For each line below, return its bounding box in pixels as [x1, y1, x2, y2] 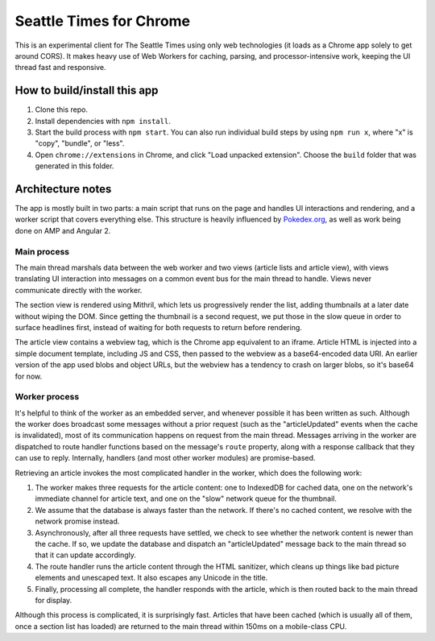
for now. [14, 371, 43, 381]
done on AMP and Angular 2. [14, 225, 111, 235]
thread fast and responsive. [14, 63, 106, 72]
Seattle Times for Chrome [14, 12, 191, 30]
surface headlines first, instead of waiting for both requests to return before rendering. [14, 322, 302, 332]
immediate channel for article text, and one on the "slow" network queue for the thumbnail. [35, 494, 338, 503]
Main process [14, 246, 70, 257]
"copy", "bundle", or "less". [35, 139, 125, 148]
